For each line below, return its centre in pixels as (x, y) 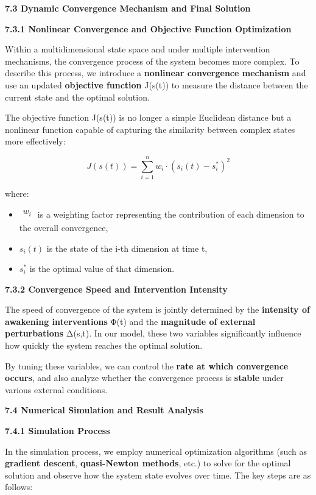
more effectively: (35, 141)
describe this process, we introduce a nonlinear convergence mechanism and (156, 73)
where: (17, 194)
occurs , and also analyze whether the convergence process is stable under (144, 378)
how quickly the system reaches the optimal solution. (104, 345)
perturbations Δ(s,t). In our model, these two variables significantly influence (153, 333)
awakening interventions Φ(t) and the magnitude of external (130, 321)
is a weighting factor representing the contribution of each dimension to (171, 214)
